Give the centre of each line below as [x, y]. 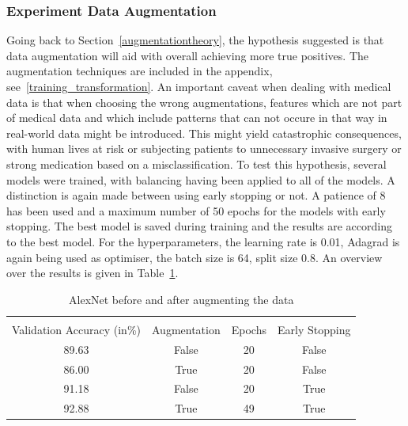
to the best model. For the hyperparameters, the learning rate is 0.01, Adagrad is [203, 241]
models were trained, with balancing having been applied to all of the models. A [201, 179]
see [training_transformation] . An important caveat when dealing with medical [199, 86]
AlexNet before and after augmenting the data [181, 299]
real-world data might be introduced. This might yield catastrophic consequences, [204, 133]
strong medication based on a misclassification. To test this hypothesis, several [196, 164]
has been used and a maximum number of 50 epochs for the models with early [196, 210]
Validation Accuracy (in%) [77, 329]
